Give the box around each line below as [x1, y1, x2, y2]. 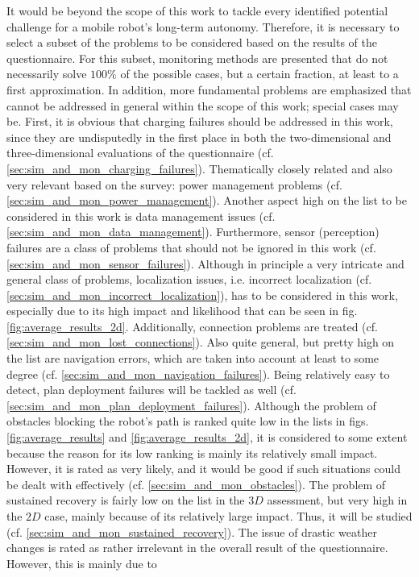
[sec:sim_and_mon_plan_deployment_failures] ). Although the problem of [6, 396, 376, 413]
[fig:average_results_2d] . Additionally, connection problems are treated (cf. [6, 318, 378, 334]
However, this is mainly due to [6, 554, 157, 571]
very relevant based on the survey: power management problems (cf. [6, 176, 342, 193]
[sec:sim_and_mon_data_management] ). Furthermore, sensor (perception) [6, 223, 380, 240]
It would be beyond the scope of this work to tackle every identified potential [6, 2, 388, 19]
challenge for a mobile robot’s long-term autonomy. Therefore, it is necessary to [6, 18, 400, 35]
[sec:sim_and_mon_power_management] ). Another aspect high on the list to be [6, 192, 407, 209]
